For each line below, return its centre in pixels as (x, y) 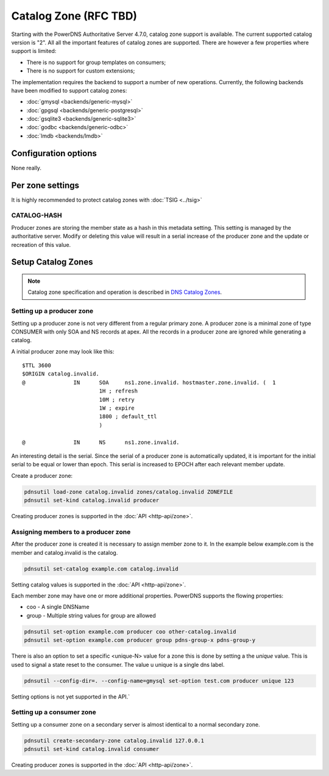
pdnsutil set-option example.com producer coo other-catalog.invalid (130, 632)
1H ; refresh (119, 391)
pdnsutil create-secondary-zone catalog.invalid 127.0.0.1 (114, 740)
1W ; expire (117, 408)
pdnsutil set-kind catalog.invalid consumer (92, 749)
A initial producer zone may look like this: (63, 351)
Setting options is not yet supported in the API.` (71, 696)
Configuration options (54, 153)
